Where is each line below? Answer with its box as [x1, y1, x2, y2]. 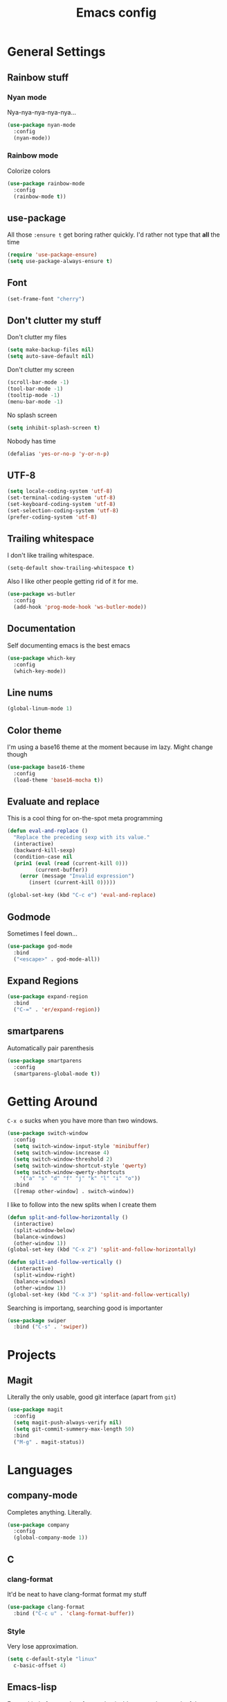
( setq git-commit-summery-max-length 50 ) [13, 1425, 135, 1433]
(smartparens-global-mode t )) [13, 1070, 100, 1077]
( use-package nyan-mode [7, 121, 76, 128]
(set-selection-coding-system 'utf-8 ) [7, 507, 119, 514]
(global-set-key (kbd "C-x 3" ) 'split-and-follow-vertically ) [7, 1291, 190, 1298]
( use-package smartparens [7, 1057, 82, 1064]
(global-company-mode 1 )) [13, 1534, 89, 1542]
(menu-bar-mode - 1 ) [7, 398, 64, 405]
